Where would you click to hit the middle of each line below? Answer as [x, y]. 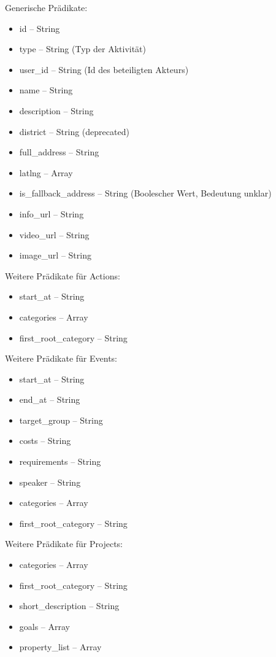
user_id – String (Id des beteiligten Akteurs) [104, 69]
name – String [46, 90]
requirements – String [60, 461]
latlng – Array [46, 172]
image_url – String [55, 255]
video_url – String [54, 234]
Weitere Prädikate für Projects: [64, 544]
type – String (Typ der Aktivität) [83, 49]
